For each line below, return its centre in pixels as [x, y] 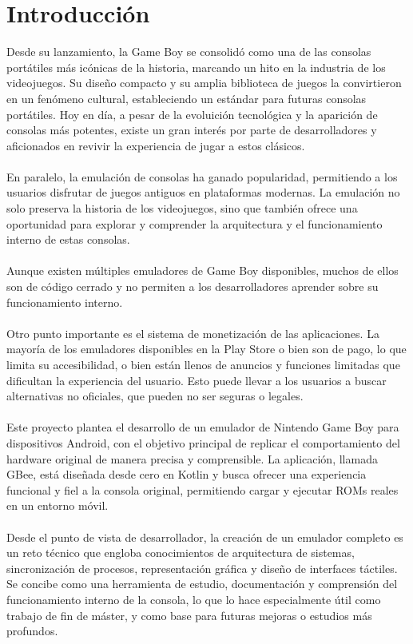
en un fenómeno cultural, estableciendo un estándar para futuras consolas [187, 98]
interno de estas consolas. [68, 239]
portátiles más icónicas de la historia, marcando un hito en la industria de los [196, 67]
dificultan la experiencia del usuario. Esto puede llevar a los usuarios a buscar [197, 380]
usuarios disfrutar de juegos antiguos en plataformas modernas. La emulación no [203, 192]
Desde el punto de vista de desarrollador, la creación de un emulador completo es [205, 537]
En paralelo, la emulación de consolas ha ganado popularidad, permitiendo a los [202, 176]
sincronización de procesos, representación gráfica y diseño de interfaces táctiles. [202, 568]
